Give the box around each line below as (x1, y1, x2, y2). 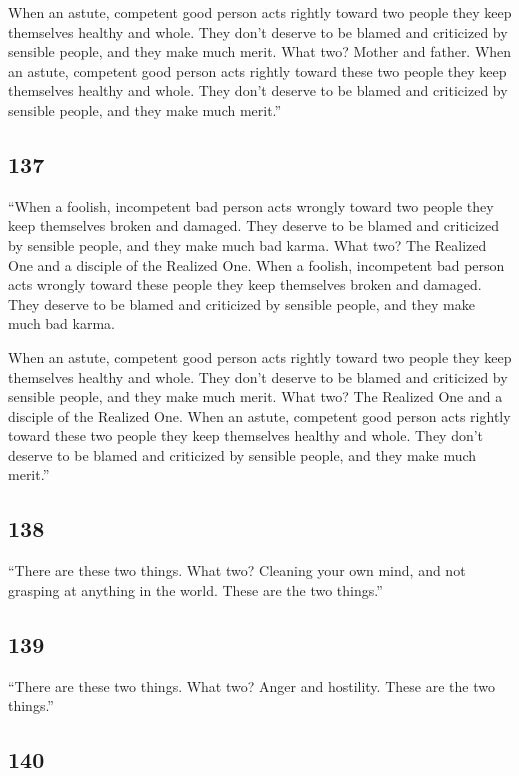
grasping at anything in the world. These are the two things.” (8, 579, 383, 600)
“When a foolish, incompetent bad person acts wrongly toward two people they (8, 195, 494, 216)
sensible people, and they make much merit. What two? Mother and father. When (8, 41, 512, 62)
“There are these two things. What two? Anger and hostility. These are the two (8, 675, 495, 696)
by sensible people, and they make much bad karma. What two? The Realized (8, 234, 487, 255)
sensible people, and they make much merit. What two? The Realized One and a (8, 386, 503, 407)
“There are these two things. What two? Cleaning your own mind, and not (8, 560, 466, 581)
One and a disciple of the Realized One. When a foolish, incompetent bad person (8, 254, 505, 275)
